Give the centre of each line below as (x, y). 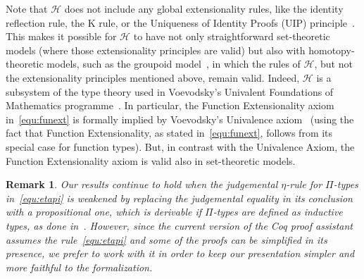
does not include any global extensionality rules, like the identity (204, 8)
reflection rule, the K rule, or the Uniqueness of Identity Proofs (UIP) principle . (180, 22)
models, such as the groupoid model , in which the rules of (174, 64)
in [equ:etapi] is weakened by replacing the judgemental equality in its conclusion (179, 198)
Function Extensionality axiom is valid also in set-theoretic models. (151, 160)
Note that (27, 8)
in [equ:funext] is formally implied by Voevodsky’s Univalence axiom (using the (180, 119)
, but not (333, 64)
